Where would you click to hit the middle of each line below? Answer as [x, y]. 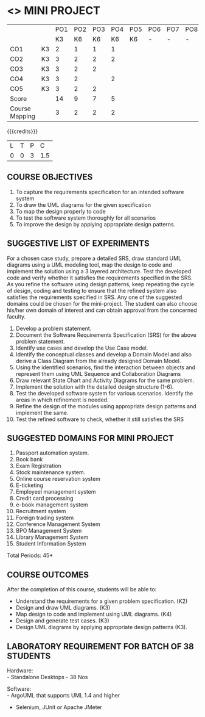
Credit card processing [44, 499]
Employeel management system [56, 492]
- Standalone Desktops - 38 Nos [47, 677]
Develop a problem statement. [54, 328]
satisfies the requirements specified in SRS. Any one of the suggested [95, 297]
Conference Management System [58, 524]
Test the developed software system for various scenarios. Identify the [104, 393]
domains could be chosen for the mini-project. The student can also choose [102, 303]
